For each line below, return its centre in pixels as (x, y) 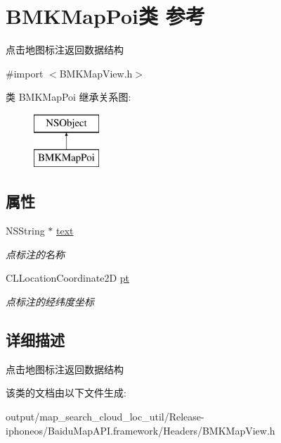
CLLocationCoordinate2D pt (68, 278)
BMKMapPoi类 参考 (105, 16)
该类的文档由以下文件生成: (66, 393)
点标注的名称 (35, 254)
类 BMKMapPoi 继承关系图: (68, 97)
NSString (25, 231)
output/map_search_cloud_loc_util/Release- (105, 417)
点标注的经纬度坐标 (50, 302)
